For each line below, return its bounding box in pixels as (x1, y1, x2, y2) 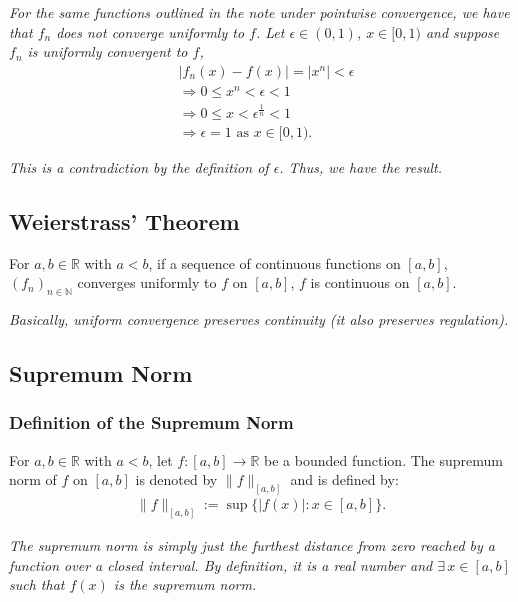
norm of (9, 469, 57, 490)
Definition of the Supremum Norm (9, 410, 294, 435)
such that (9, 574, 65, 595)
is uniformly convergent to (27, 41, 188, 62)
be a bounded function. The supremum (264, 449, 503, 470)
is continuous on (310, 272, 410, 293)
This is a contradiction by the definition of (9, 156, 269, 177)
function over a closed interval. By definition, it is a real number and (9, 554, 433, 575)
